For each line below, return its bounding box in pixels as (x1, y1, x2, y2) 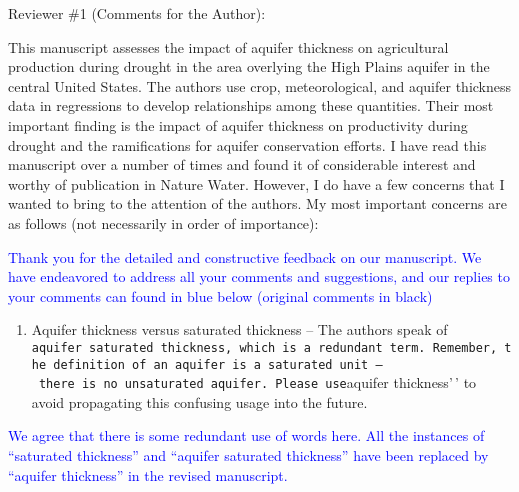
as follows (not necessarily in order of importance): (8, 212, 319, 233)
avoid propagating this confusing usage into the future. (31, 391, 368, 412)
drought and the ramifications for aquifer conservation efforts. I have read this (8, 134, 487, 155)
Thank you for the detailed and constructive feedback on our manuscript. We (8, 246, 482, 267)
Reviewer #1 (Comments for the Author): (8, 3, 266, 23)
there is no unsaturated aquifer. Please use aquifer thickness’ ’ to (38, 372, 477, 393)
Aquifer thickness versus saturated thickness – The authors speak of (31, 319, 448, 340)
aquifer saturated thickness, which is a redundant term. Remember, (31, 340, 498, 355)
